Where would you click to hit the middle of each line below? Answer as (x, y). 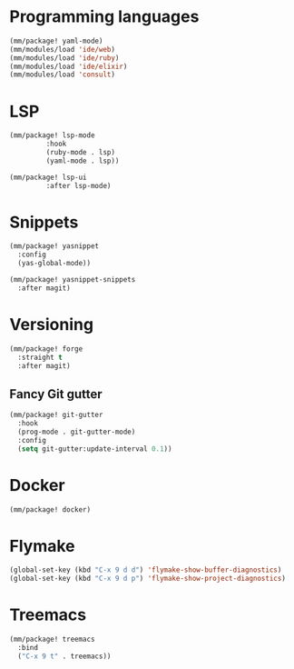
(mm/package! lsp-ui (49, 177)
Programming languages (104, 17)
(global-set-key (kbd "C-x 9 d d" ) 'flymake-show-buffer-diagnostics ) (146, 570)
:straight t (40, 357)
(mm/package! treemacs (52, 639)
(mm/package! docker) (50, 509)
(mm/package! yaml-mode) (56, 41)
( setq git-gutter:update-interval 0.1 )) (95, 449)
